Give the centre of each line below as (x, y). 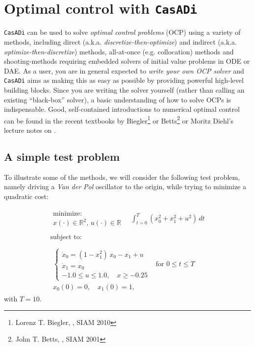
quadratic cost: (26, 196)
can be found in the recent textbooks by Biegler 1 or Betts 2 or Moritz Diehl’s (119, 120)
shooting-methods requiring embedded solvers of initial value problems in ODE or (127, 61)
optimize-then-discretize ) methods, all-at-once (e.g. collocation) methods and (119, 51)
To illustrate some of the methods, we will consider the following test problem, (122, 177)
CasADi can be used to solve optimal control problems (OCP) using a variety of (122, 32)
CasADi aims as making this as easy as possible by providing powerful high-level (124, 80)
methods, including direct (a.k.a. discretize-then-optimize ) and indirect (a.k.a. (120, 41)
